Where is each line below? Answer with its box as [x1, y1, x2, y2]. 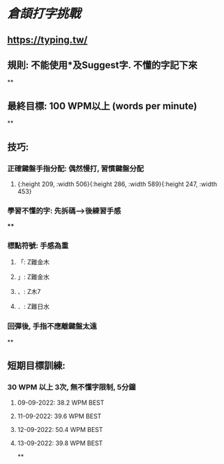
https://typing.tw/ [7, 33, 88, 45]
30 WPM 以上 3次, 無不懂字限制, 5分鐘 [7, 382, 136, 392]
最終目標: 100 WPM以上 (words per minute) [7, 100, 197, 111]
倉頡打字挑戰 [7, 6, 82, 22]
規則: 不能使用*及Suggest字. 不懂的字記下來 [7, 59, 197, 71]
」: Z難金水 [17, 272, 50, 281]
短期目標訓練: [7, 359, 66, 372]
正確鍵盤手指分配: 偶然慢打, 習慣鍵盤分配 [7, 164, 144, 173]
